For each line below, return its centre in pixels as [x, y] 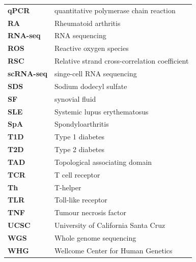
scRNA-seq [27, 73]
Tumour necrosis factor [90, 212]
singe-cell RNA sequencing [95, 73]
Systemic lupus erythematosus [101, 111]
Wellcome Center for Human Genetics [113, 250]
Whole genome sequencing [95, 237]
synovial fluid [75, 98]
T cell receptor [77, 174]
